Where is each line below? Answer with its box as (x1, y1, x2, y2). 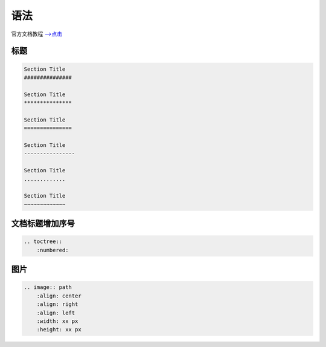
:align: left (36, 309, 75, 316)
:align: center (36, 292, 81, 299)
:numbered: (36, 247, 69, 253)
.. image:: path (24, 284, 72, 291)
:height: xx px (36, 326, 81, 333)
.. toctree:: (24, 238, 63, 245)
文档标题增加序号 (11, 218, 75, 229)
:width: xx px (36, 317, 78, 325)
